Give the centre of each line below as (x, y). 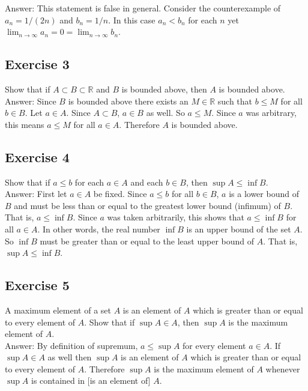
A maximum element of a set (58, 310)
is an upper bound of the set (239, 229)
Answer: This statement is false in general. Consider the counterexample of (143, 8)
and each (147, 182)
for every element (214, 345)
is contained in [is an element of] (91, 380)
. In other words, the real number (99, 229)
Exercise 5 (37, 285)
